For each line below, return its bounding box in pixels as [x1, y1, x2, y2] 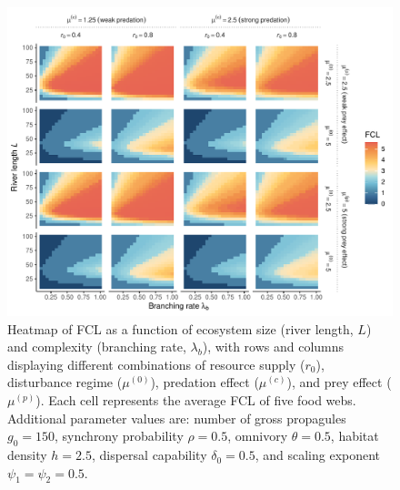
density [7, 445, 47, 464]
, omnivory [227, 426, 288, 445]
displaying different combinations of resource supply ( [7, 354, 305, 373]
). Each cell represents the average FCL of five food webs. [35, 391, 356, 410]
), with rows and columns [202, 337, 345, 356]
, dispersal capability [91, 445, 207, 464]
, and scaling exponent [255, 445, 381, 464]
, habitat [330, 426, 379, 445]
